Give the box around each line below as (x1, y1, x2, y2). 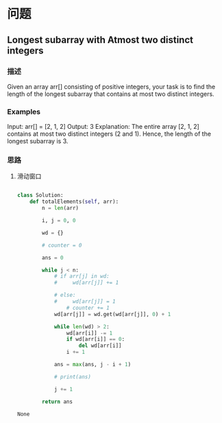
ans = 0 (42, 254, 64, 261)
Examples (7, 107, 41, 117)
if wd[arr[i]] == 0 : (66, 336, 125, 343)
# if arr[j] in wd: (53, 273, 110, 280)
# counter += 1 (66, 304, 110, 311)
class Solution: (16, 192, 64, 199)
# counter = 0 (42, 241, 82, 249)
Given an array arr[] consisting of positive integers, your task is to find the (7, 82, 216, 90)
